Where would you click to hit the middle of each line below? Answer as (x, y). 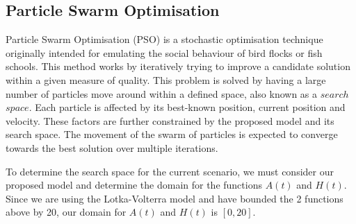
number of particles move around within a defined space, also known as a (162, 93)
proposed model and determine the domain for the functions (134, 185)
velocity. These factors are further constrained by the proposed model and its (170, 120)
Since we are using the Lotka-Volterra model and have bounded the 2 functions (175, 198)
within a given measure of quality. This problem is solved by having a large (166, 79)
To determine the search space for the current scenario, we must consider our (170, 171)
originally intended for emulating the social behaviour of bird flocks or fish (164, 52)
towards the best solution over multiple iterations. (112, 147)
